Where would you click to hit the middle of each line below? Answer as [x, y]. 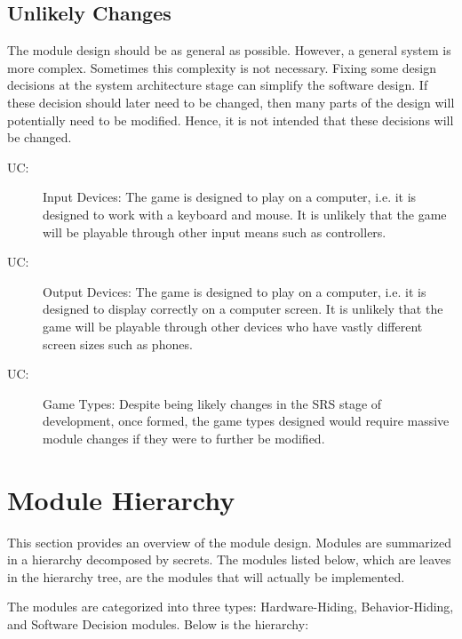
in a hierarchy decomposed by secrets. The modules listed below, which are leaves [229, 559]
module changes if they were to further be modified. [184, 438]
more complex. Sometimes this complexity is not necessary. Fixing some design [222, 67]
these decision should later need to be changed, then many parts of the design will [231, 102]
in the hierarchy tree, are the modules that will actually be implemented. [206, 576]
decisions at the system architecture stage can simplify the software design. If [218, 85]
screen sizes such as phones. [118, 343]
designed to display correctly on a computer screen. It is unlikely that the [243, 309]
